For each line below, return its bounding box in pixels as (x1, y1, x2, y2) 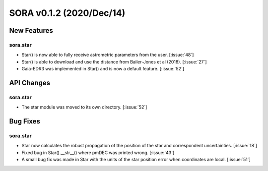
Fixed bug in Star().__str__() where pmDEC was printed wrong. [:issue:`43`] (21, 149, 175, 156)
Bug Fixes (9, 117, 41, 126)
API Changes (9, 78, 51, 87)
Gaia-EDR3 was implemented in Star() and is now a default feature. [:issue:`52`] (21, 66, 185, 72)
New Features (9, 26, 53, 35)
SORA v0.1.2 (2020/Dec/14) (9, 7, 126, 18)
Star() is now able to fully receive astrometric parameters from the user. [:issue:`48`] (21, 52, 194, 58)
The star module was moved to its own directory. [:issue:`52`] (21, 104, 147, 110)
